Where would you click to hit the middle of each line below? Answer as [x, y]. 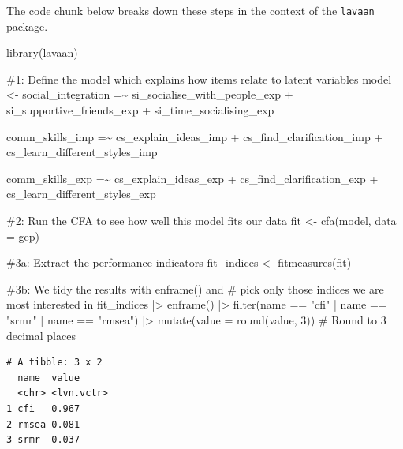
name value [49, 378]
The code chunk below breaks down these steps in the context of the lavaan [190, 10]
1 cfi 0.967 [43, 408]
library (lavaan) [42, 52]
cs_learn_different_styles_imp [82, 152]
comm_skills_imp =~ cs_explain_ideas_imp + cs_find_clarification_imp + [195, 136]
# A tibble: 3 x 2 [54, 363]
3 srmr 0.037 [43, 440]
